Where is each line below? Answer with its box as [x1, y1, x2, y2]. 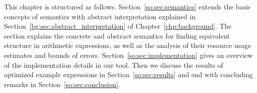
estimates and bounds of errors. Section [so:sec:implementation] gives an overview [4, 49, 253, 60]
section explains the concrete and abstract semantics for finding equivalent [4, 30, 230, 41]
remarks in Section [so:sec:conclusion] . [4, 79, 121, 89]
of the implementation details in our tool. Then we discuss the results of [4, 59, 223, 70]
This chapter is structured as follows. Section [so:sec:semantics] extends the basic [4, 1, 251, 11]
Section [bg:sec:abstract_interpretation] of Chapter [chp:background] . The [4, 21, 232, 31]
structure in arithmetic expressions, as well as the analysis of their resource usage [4, 40, 251, 50]
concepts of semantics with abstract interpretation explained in [4, 11, 196, 21]
